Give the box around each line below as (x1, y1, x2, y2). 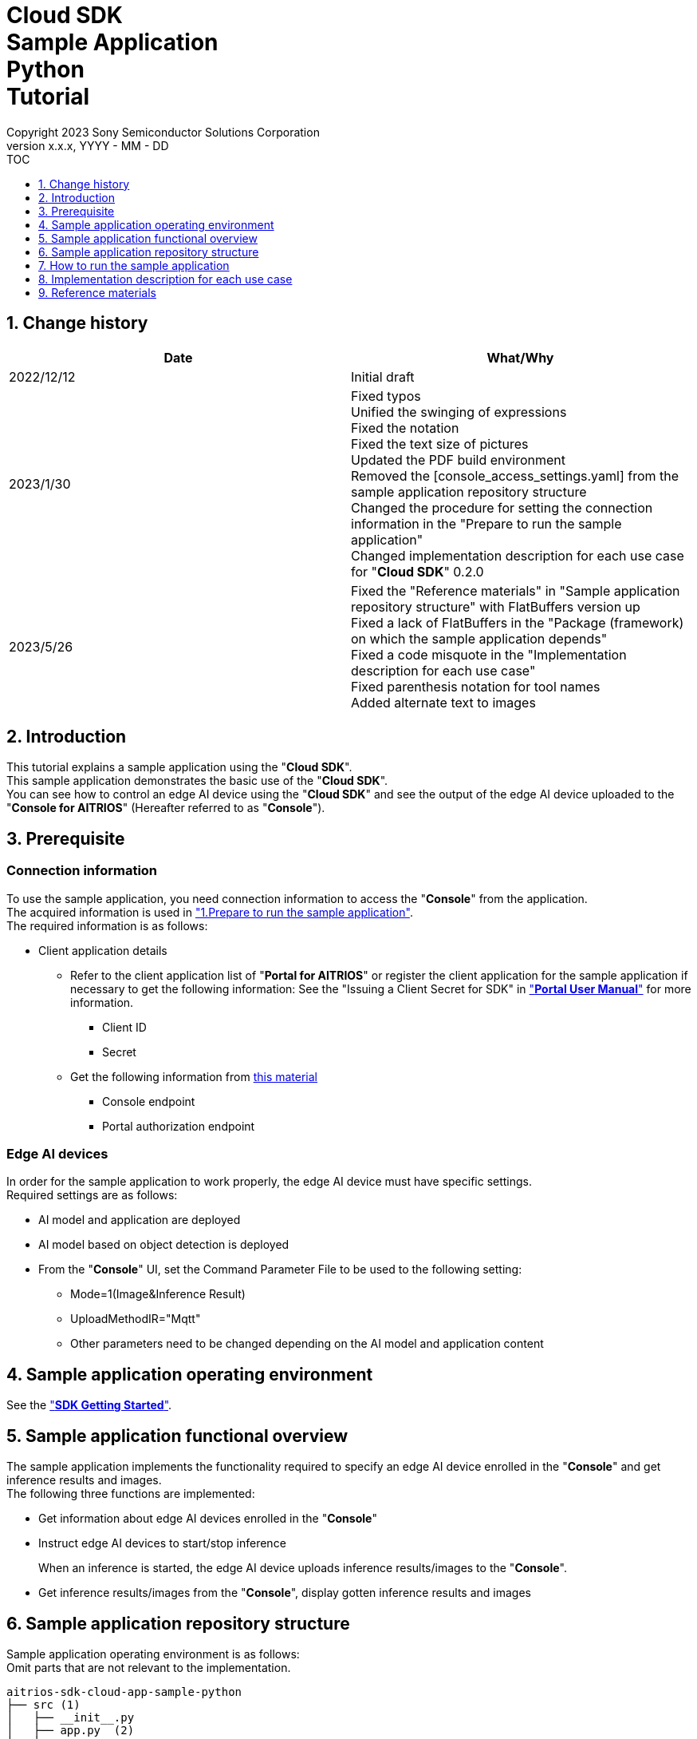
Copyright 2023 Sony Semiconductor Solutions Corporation (6, 125, 320, 139)
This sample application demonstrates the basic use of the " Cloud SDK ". (6, 774, 388, 788)
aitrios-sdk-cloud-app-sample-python (6, 1685, 242, 1698)
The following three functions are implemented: (6, 1487, 255, 1501)
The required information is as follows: (6, 918, 208, 933)
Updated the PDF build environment (351, 451, 565, 468)
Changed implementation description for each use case (351, 547, 684, 564)
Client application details (38, 943, 167, 957)
